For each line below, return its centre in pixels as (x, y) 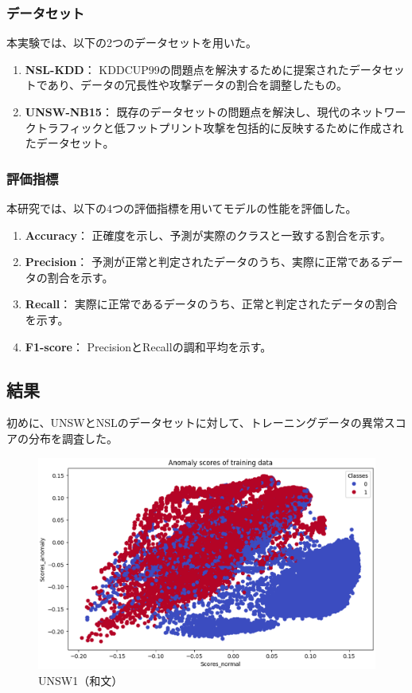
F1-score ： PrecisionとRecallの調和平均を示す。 (148, 346)
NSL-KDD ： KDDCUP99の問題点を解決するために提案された (187, 69)
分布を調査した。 (73, 438)
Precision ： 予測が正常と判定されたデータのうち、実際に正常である (203, 262)
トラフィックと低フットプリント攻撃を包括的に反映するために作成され (220, 127)
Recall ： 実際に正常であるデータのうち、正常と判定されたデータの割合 (211, 304)
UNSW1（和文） (81, 680)
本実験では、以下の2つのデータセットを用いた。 (132, 43)
